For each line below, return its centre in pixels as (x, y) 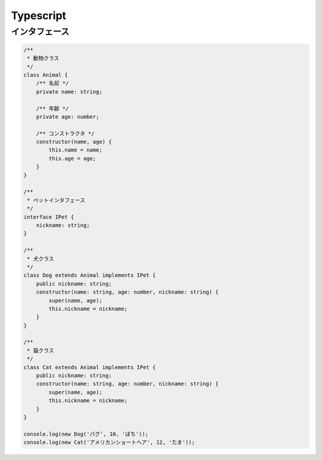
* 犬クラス (41, 259)
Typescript (39, 16)
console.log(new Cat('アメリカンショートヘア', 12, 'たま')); (109, 442)
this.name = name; (75, 150)
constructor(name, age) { (74, 142)
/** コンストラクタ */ (65, 133)
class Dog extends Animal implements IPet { (90, 275)
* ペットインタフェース (56, 200)
